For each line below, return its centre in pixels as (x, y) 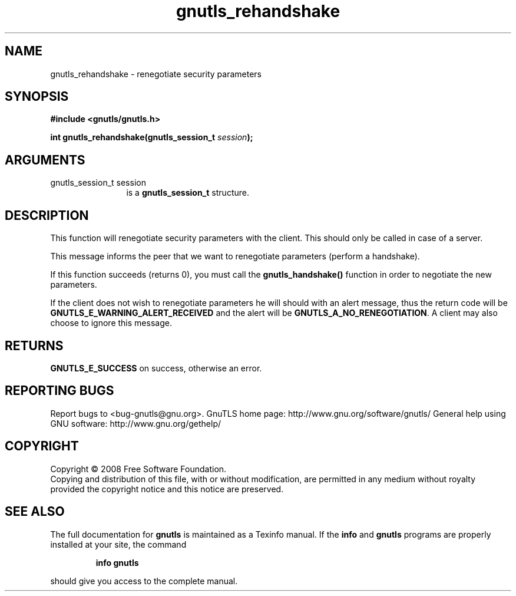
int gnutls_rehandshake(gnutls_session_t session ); (152, 137)
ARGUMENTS (45, 160)
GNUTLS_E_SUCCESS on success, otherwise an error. (156, 368)
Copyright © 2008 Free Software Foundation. (138, 469)
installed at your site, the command (118, 544)
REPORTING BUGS (59, 391)
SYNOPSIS (37, 97)
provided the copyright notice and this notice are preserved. (167, 489)
